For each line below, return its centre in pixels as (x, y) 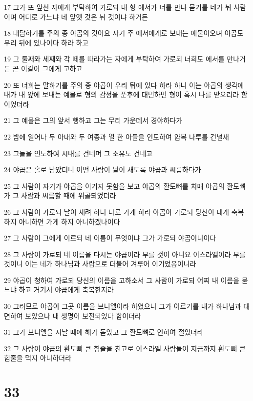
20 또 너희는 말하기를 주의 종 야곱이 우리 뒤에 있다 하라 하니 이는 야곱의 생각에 (124, 85)
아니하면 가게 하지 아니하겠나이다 (69, 221)
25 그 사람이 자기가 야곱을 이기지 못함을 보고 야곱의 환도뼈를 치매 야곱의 (114, 186)
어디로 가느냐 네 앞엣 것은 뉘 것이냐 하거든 (83, 16)
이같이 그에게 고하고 (52, 68)
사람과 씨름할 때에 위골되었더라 (69, 195)
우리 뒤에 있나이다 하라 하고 (46, 42)
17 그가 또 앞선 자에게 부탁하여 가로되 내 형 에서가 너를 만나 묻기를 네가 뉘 (118, 7)
